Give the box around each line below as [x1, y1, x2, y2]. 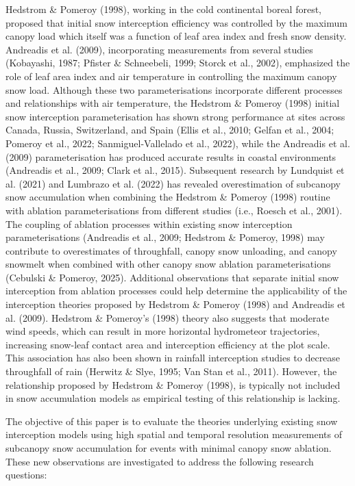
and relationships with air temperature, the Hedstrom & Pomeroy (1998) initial [5, 96, 340, 110]
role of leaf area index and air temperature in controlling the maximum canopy [5, 68, 337, 83]
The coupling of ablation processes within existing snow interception [5, 216, 293, 231]
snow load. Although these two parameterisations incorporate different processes [5, 82, 343, 97]
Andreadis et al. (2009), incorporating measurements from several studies [5, 42, 313, 56]
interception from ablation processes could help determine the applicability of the [5, 283, 347, 298]
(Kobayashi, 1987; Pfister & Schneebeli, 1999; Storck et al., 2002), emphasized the [5, 55, 350, 70]
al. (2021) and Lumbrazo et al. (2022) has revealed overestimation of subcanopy [5, 176, 341, 190]
